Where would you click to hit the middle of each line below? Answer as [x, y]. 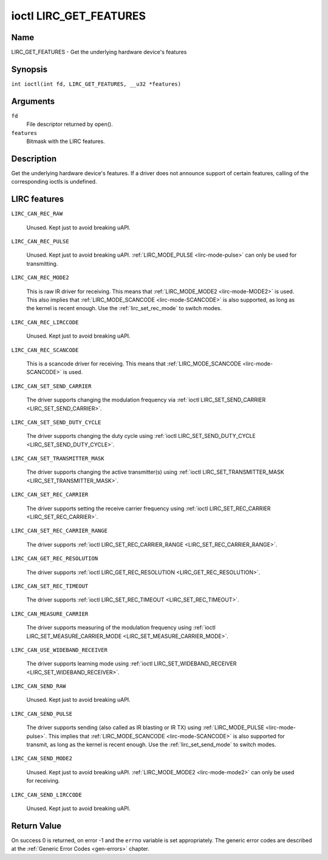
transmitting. [42, 263]
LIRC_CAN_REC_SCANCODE [45, 350]
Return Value [36, 826]
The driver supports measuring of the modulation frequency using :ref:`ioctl [121, 628]
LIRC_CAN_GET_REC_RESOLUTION [55, 559]
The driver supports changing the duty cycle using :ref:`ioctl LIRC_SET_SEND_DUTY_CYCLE [141, 436]
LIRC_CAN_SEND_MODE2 [42, 758]
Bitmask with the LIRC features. [66, 141]
